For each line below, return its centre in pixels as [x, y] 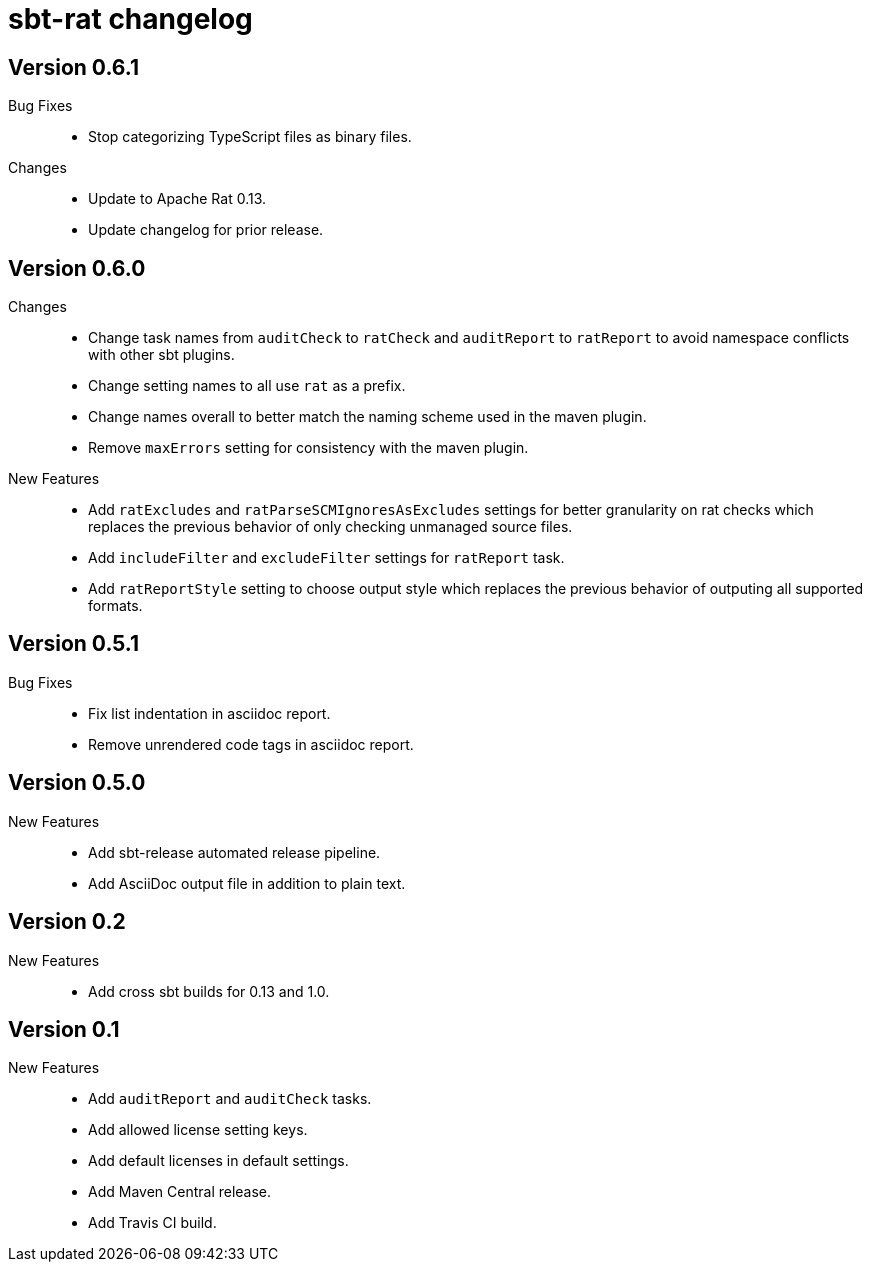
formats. [115, 606]
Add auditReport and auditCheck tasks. [230, 1099]
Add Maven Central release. [180, 1192]
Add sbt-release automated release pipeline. [234, 852]
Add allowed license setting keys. [198, 1130]
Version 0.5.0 [77, 783]
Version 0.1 [64, 1029]
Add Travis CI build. [152, 1223]
